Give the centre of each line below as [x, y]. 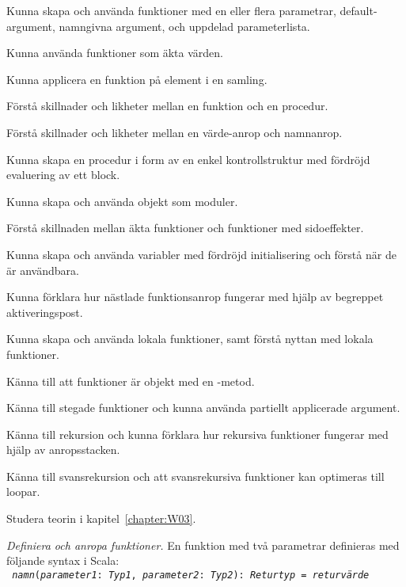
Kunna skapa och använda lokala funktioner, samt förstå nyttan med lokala [190, 339]
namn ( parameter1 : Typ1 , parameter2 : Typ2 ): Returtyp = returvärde [191, 575]
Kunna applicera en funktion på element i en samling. [137, 79]
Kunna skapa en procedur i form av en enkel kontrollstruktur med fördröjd [188, 159]
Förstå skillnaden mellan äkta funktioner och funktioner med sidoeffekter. [185, 228]
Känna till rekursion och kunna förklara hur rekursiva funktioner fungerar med [197, 434]
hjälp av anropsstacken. [63, 450]
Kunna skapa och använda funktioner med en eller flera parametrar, [171, 10]
